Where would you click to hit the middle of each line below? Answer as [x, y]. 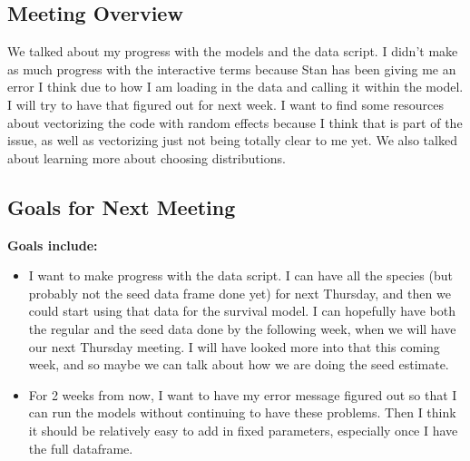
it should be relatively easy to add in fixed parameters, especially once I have [243, 430]
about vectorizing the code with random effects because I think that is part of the [235, 122]
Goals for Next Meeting [122, 206]
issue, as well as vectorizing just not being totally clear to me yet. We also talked [232, 140]
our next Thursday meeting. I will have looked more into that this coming [234, 346]
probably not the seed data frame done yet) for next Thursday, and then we [240, 293]
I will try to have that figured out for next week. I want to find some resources [226, 104]
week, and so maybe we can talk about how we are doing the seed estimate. [239, 364]
